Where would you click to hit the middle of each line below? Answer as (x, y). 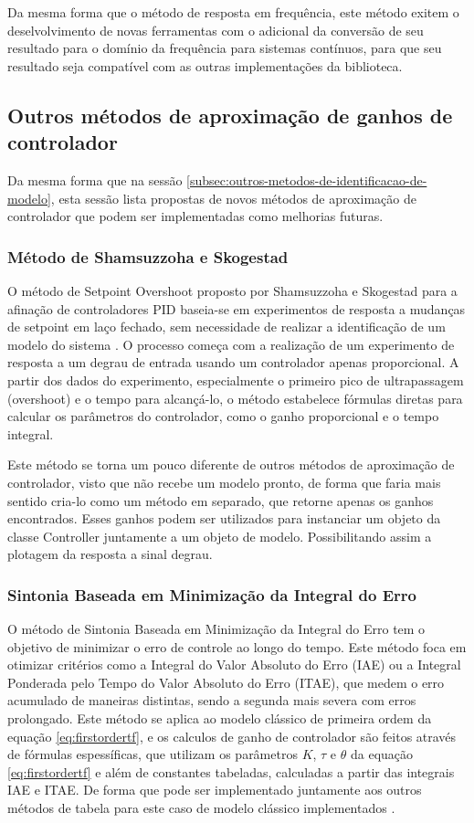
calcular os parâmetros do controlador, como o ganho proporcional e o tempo (223, 416)
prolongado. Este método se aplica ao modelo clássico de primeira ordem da (220, 718)
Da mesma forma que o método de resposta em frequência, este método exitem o (233, 12)
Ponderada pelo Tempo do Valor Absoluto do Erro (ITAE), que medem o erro (226, 682)
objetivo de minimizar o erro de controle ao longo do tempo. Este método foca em (237, 646)
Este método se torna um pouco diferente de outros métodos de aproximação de (231, 464)
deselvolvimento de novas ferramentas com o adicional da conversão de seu (216, 30)
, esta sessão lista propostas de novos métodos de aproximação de (233, 198)
